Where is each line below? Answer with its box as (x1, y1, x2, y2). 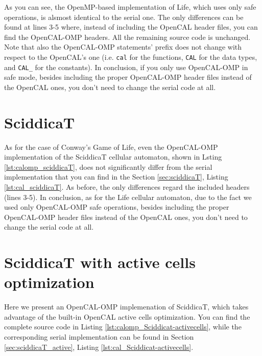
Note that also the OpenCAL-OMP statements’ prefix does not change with (4, 41, 242, 52)
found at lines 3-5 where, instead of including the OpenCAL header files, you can (4, 21, 258, 32)
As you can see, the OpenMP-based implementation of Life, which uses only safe (4, 2, 256, 12)
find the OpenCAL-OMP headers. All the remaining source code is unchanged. (4, 31, 251, 42)
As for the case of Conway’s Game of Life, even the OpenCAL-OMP (4, 141, 218, 152)
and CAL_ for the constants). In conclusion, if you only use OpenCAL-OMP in (4, 61, 248, 72)
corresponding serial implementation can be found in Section (4, 331, 194, 342)
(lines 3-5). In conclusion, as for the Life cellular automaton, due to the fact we (4, 191, 252, 202)
